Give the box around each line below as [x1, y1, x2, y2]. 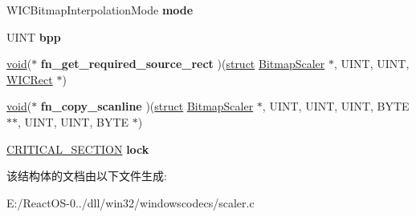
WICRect [6, 70, 53, 87]
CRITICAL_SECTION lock [6, 140, 149, 157]
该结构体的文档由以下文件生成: [6, 167, 167, 184]
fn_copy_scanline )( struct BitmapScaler [40, 98, 254, 115]
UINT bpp [6, 28, 61, 45]
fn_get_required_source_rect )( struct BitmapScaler [40, 55, 325, 72]
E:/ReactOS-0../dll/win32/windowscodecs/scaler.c [6, 194, 255, 211]
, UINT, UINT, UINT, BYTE [262, 98, 410, 115]
